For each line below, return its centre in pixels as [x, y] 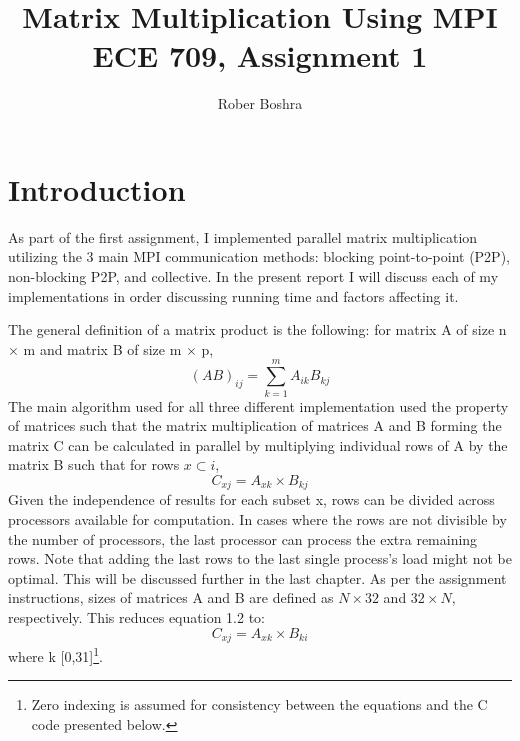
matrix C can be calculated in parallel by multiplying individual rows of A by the [258, 444]
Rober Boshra [260, 103]
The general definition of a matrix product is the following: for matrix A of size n [257, 329]
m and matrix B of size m [102, 348]
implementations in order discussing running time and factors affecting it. [233, 295]
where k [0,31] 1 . [55, 654]
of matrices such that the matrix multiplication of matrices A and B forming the [255, 425]
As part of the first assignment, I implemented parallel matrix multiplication [243, 236]
